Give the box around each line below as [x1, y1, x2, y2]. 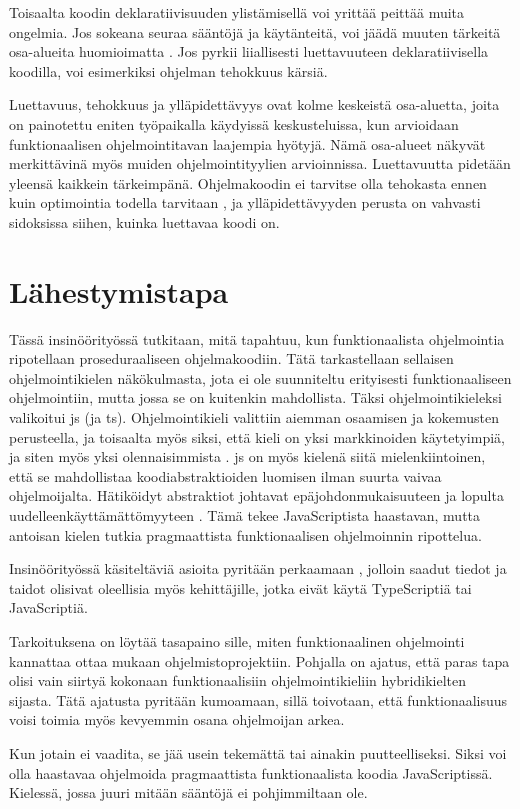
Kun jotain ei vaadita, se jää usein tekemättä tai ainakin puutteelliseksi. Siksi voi [9, 742, 507, 763]
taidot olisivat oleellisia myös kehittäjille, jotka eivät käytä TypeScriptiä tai [9, 577, 472, 598]
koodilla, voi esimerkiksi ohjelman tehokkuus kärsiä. [9, 60, 328, 81]
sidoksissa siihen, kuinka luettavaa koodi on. [9, 211, 280, 232]
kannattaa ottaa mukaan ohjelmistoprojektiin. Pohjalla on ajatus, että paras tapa [9, 650, 510, 671]
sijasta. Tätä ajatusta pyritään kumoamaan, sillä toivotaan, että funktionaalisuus [9, 689, 508, 710]
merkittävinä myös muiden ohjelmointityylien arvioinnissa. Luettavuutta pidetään [9, 153, 511, 174]
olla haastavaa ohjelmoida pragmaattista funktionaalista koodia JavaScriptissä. [9, 762, 493, 783]
